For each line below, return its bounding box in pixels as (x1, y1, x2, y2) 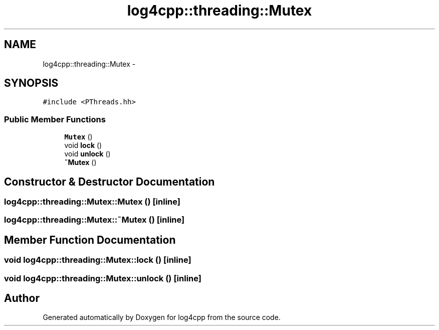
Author (4, 292, 40, 305)
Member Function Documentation (4, 233, 176, 246)
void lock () (64, 141, 102, 150)
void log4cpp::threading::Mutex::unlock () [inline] (4, 273, 201, 283)
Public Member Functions (4, 114, 106, 124)
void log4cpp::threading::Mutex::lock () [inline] (4, 255, 191, 265)
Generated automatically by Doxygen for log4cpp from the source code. (43, 313, 281, 322)
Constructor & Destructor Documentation (4, 175, 215, 188)
